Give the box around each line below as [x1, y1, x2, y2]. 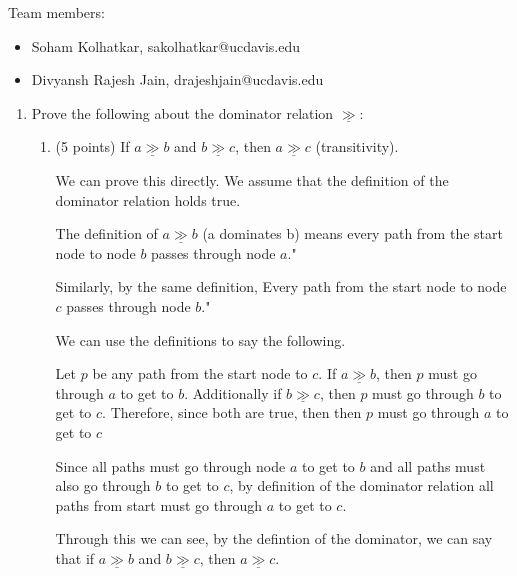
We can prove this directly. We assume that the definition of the [55, 169, 449, 190]
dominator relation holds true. [55, 189, 241, 210]
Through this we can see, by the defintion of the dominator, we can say [55, 528, 493, 549]
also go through [55, 475, 151, 496]
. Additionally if [184, 382, 282, 403]
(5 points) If [55, 136, 130, 157]
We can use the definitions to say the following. [55, 329, 346, 350]
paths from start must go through [55, 494, 263, 515]
